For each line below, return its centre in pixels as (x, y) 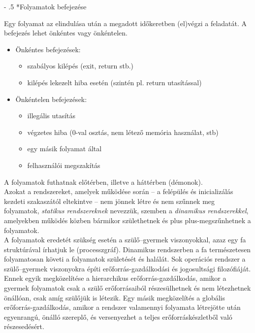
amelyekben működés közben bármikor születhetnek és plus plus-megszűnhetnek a (127, 220)
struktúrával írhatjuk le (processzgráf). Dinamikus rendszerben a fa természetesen (127, 249)
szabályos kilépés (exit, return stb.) (80, 66)
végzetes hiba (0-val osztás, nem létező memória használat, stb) (123, 132)
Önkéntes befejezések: (48, 49)
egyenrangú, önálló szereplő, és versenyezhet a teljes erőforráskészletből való (118, 316)
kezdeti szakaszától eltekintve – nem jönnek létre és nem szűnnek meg (110, 201)
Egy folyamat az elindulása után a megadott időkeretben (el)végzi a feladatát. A (126, 23)
